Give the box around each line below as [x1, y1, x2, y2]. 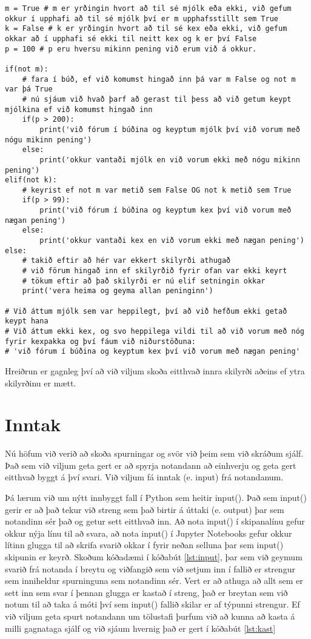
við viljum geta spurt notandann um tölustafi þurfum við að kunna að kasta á [5, 610, 295, 622]
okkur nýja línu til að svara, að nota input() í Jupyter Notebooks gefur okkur [5, 526, 292, 539]
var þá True [5, 85, 53, 94]
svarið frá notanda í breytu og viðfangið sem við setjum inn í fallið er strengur [5, 562, 295, 575]
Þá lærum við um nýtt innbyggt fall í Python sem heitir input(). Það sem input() [5, 491, 307, 504]
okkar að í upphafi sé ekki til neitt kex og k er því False [5, 34, 257, 43]
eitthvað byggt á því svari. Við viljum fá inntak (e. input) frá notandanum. [5, 471, 284, 483]
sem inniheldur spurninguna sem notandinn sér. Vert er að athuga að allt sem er [5, 574, 303, 587]
